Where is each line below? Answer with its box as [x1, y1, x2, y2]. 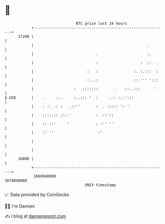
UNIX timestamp [84, 182, 116, 188]
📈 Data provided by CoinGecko [4, 192, 70, 198]
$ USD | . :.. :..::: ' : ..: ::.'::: [4, 95, 134, 100]
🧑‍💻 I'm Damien [4, 203, 35, 209]
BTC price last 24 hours [76, 21, 127, 26]
